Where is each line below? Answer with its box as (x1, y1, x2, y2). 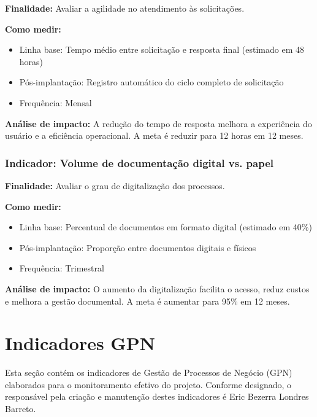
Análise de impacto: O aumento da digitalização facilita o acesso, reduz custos (5, 282, 310, 295)
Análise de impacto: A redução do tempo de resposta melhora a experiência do (5, 117, 312, 130)
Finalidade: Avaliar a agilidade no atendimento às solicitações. (5, 2, 245, 14)
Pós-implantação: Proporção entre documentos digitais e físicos (19, 241, 256, 254)
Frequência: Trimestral (19, 262, 104, 275)
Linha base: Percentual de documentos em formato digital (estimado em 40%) (19, 220, 312, 233)
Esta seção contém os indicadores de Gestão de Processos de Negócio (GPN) (5, 366, 292, 379)
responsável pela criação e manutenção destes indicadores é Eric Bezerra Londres (5, 390, 309, 403)
